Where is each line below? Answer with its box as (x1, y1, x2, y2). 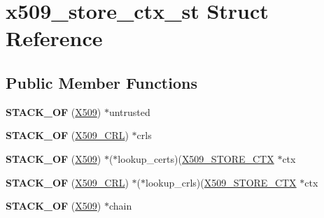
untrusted (108, 104, 150, 119)
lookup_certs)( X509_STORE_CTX (118, 151, 274, 166)
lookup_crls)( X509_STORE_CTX (146, 175, 297, 189)
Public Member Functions (6, 71, 197, 93)
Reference (6, 24, 103, 52)
